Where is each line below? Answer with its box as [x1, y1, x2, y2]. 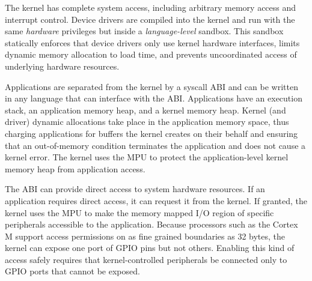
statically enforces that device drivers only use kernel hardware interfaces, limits [5, 36, 300, 49]
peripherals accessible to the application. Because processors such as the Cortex [5, 218, 298, 231]
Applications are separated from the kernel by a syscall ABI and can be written [5, 80, 298, 92]
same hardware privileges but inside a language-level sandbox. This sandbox [5, 25, 284, 37]
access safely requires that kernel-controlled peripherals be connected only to [5, 253, 287, 265]
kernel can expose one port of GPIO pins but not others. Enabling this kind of [5, 241, 295, 254]
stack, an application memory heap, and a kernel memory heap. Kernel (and [5, 103, 286, 116]
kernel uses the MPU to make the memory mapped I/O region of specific [5, 206, 274, 219]
